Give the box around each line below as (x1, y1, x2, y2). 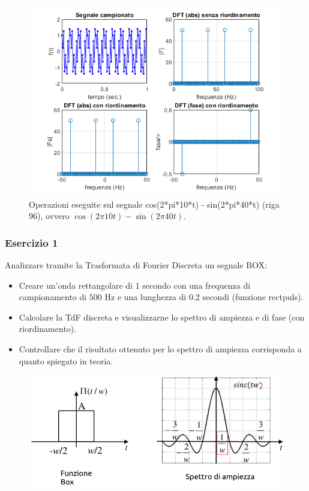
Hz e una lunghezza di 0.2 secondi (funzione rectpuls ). (104, 291, 304, 303)
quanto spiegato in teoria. (19, 354, 113, 367)
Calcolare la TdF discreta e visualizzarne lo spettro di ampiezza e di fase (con (19, 310, 305, 323)
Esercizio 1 (5, 235, 58, 250)
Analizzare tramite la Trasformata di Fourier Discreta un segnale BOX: (5, 259, 268, 271)
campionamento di (19, 291, 87, 303)
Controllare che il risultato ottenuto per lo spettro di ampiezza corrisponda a (19, 342, 302, 355)
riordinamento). (19, 322, 77, 335)
